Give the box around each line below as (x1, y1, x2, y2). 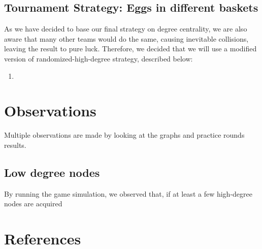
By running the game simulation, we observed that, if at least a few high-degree (4, 188, 252, 199)
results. (4, 139, 26, 150)
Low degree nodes (4, 164, 100, 180)
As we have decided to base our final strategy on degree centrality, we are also (4, 23, 247, 34)
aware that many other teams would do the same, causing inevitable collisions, (4, 33, 249, 44)
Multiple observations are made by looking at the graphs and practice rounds (4, 130, 245, 140)
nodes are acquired (4, 198, 62, 209)
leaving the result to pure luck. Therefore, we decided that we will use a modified (4, 43, 257, 54)
